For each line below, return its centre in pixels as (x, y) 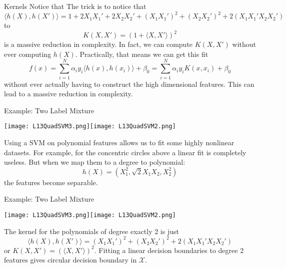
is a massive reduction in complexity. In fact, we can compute (98, 44)
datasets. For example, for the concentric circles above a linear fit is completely (125, 152)
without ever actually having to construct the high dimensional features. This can (129, 84)
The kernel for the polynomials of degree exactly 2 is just (91, 231)
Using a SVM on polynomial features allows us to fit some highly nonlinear (119, 142)
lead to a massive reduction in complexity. (68, 94)
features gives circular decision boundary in (70, 260)
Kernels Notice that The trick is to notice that (75, 6)
